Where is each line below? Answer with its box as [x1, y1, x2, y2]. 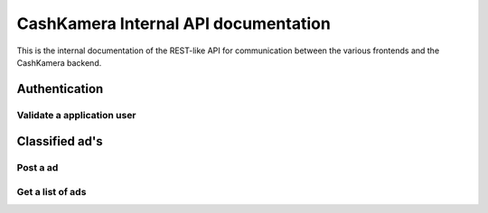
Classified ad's [16, 134, 103, 149]
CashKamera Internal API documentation [16, 14, 332, 33]
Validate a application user [16, 108, 136, 121]
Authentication [16, 81, 104, 97]
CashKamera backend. [16, 57, 102, 68]
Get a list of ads [16, 185, 87, 198]
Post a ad [16, 162, 59, 174]
